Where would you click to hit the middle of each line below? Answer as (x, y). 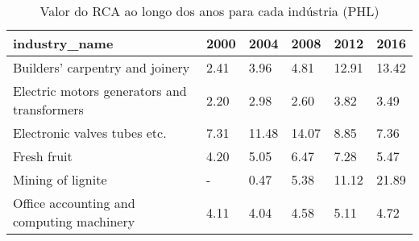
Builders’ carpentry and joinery (102, 67)
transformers (48, 109)
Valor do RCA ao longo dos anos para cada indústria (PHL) (209, 11)
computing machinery (74, 221)
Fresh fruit (43, 156)
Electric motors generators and (100, 91)
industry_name (63, 43)
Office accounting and (74, 203)
